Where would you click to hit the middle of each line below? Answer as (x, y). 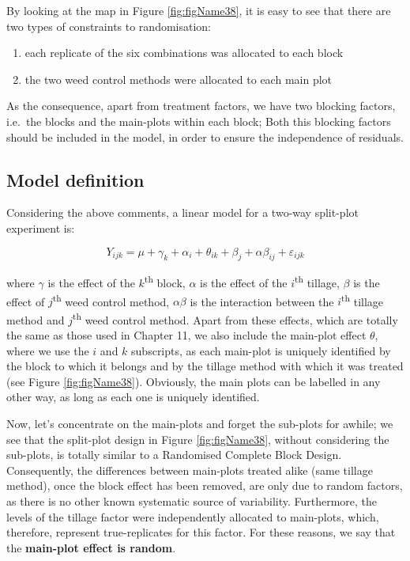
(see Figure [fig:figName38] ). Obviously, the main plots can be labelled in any (194, 381)
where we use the (48, 350)
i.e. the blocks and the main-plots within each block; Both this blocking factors (199, 121)
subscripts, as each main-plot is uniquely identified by (261, 350)
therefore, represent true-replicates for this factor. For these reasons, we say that (201, 532)
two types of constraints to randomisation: (109, 26)
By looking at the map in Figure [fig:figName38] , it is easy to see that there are (199, 10)
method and (36, 319)
